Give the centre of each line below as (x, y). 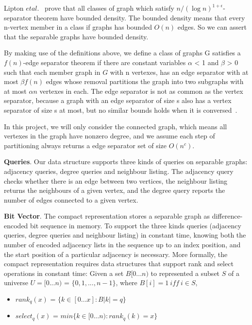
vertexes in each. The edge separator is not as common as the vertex (141, 91)
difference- (227, 216)
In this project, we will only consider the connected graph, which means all (116, 126)
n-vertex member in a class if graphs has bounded (78, 27)
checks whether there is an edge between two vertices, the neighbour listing (116, 180)
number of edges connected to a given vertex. (71, 199)
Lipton (14, 8)
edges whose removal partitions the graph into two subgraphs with (145, 81)
